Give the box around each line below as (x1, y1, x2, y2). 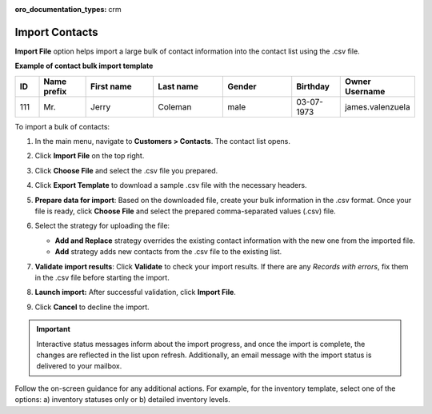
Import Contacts (14, 25, 98, 39)
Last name (158, 81, 199, 92)
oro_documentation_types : (14, 5, 107, 14)
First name (90, 81, 132, 92)
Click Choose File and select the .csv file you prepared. (34, 165, 218, 175)
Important (36, 324, 71, 334)
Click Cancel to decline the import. (34, 302, 150, 312)
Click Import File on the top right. (34, 151, 145, 161)
